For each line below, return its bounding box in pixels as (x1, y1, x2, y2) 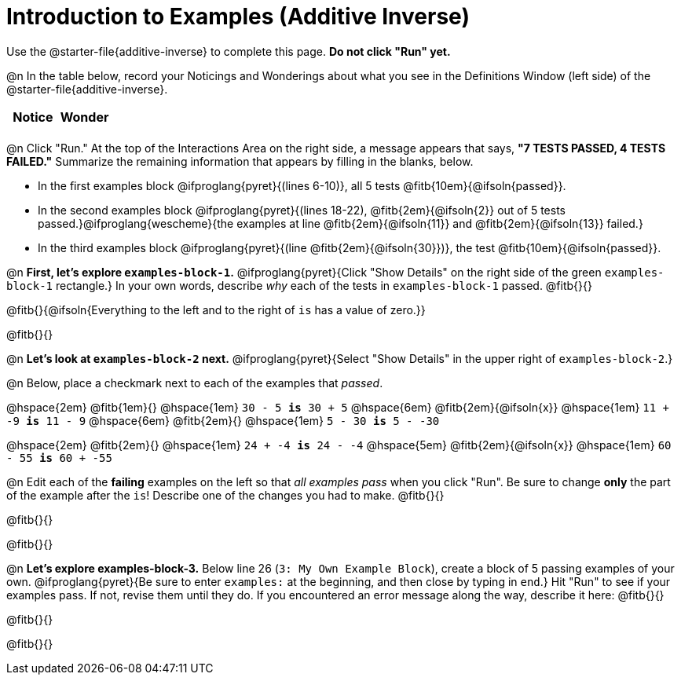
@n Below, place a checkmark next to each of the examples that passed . (6, 375, 383, 390)
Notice (13, 108, 53, 125)
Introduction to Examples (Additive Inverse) (6, 3, 470, 30)
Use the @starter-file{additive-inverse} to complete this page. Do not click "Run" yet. (6, 44, 451, 58)
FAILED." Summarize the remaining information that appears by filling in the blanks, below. (6, 154, 474, 168)
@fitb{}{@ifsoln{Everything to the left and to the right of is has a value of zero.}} (6, 302, 426, 317)
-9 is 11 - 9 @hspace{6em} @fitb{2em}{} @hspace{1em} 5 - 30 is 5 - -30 (6, 413, 440, 427)
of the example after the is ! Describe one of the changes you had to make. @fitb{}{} (6, 488, 445, 502)
